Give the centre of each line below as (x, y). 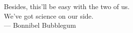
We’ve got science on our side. (49, 16)
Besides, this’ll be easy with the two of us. (67, 6)
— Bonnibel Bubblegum (40, 25)
